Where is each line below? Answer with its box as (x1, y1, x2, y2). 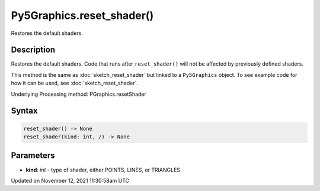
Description (11, 45, 56, 55)
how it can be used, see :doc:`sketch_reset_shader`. (11, 80, 139, 87)
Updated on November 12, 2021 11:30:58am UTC (11, 177, 130, 184)
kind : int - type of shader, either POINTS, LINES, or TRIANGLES (25, 166, 181, 173)
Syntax (11, 106, 38, 116)
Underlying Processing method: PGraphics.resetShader (11, 90, 146, 98)
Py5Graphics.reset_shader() (11, 9, 154, 22)
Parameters (11, 151, 55, 161)
